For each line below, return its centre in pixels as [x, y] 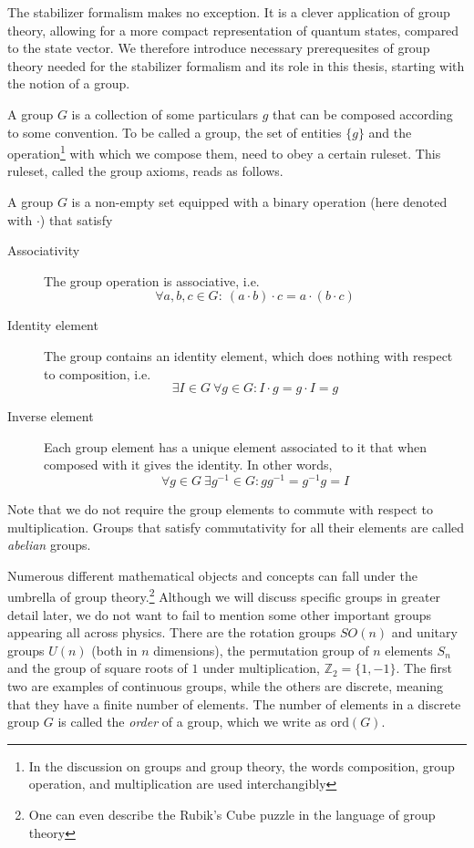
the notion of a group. [69, 83]
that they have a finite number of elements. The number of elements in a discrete [234, 703]
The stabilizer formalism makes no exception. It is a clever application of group [229, 12]
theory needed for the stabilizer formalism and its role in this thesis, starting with [236, 65]
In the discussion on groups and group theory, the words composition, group [242, 765]
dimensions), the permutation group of [261, 650]
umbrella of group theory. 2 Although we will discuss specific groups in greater [224, 595]
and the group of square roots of [98, 668]
